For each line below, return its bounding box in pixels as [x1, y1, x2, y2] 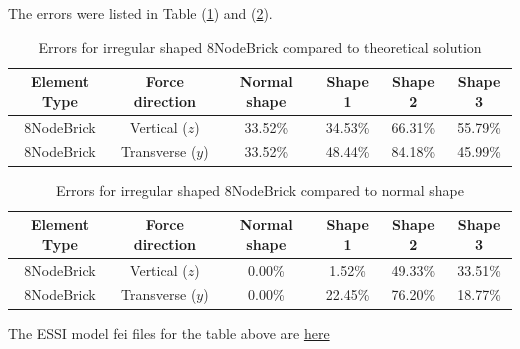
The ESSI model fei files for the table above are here [8, 322, 330, 343]
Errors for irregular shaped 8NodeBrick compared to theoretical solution [38, 36, 482, 57]
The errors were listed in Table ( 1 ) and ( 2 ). [8, 3, 273, 23]
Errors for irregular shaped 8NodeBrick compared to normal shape [56, 179, 464, 200]
